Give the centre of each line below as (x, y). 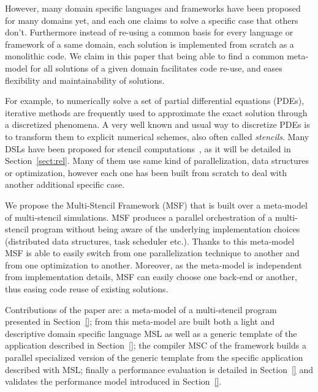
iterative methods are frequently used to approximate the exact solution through (156, 112)
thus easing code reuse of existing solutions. (87, 289)
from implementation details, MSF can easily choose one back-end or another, (151, 277)
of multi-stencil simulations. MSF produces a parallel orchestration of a (139, 217)
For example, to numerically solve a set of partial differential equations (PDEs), (155, 101)
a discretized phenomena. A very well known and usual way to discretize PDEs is (157, 124)
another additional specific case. (65, 184)
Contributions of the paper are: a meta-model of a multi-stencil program (141, 309)
